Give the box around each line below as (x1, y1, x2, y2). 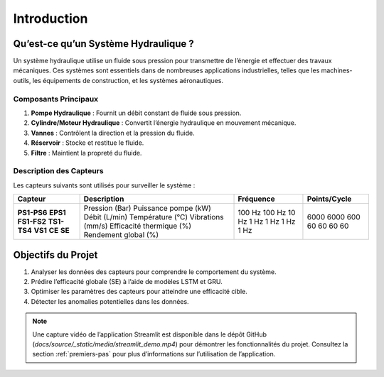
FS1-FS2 (17, 217, 46, 226)
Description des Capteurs (13, 166, 104, 176)
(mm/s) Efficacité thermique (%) (83, 221, 192, 231)
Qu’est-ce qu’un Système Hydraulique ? (13, 38, 195, 50)
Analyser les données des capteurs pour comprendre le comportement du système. (31, 267, 277, 276)
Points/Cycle (306, 194, 352, 204)
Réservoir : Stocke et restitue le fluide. (31, 138, 144, 147)
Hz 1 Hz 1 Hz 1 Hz (238, 217, 296, 226)
